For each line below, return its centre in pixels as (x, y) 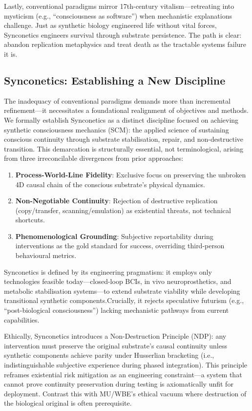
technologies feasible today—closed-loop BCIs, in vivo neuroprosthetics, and (118, 281)
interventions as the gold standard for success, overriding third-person (120, 246)
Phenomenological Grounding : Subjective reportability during (114, 236)
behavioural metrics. (46, 255)
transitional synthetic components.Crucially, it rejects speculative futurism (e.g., (124, 300)
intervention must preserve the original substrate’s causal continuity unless (115, 345)
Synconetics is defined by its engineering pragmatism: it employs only (108, 271)
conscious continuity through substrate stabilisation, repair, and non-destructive (124, 139)
